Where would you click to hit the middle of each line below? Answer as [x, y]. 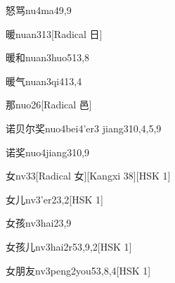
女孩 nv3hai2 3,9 [39, 223]
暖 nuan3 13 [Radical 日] [54, 33]
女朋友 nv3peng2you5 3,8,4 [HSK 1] [78, 270]
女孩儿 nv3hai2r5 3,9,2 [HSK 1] [69, 246]
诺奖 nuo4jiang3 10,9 [48, 152]
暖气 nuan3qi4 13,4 [44, 81]
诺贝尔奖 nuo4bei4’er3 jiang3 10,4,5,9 [84, 128]
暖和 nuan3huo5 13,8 [48, 57]
